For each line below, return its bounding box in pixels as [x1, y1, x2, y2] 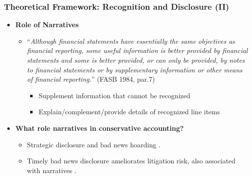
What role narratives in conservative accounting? [15, 123, 184, 133]
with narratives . [27, 165, 76, 175]
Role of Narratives [15, 19, 79, 30]
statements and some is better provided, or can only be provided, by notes [27, 55, 245, 65]
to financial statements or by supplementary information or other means [27, 64, 243, 74]
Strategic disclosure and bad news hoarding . [27, 139, 161, 149]
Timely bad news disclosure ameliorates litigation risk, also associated [27, 156, 235, 166]
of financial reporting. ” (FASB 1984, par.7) [27, 74, 155, 84]
